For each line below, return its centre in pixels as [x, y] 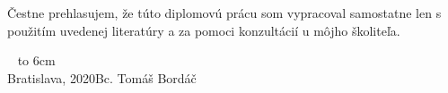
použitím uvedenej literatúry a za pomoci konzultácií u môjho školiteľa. [204, 30]
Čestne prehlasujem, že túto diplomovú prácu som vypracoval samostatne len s [224, 13]
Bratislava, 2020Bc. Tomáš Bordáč [102, 77]
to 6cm [36, 60]
